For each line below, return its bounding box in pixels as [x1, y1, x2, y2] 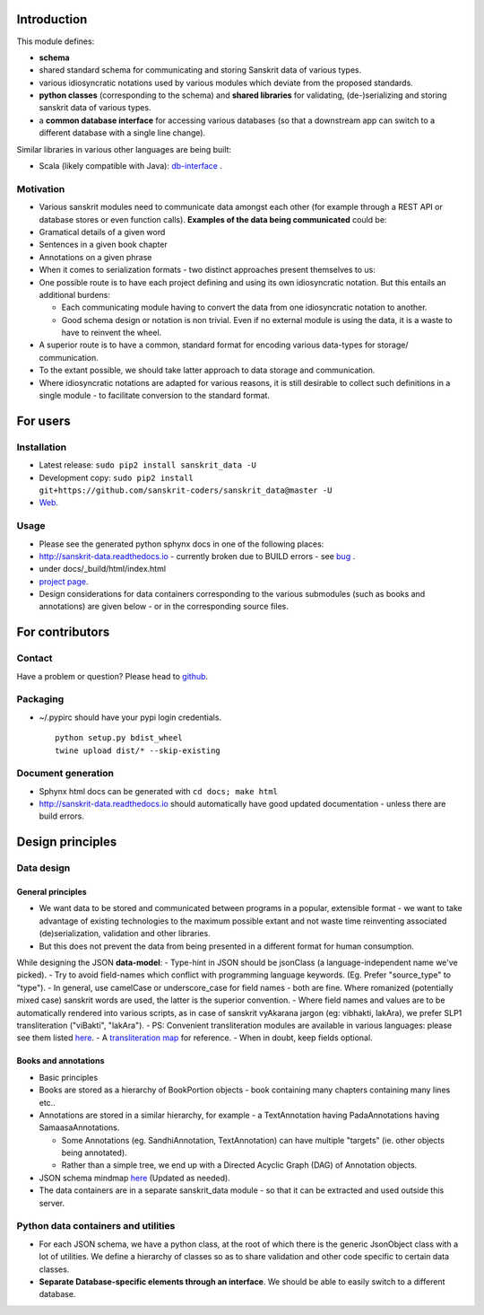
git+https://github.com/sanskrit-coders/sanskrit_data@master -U [39, 485, 333, 495]
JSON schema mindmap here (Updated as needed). [39, 1172, 230, 1183]
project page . [39, 575, 89, 587]
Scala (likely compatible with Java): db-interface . [39, 161, 223, 171]
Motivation [16, 182, 65, 195]
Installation [16, 441, 67, 453]
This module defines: [16, 36, 95, 47]
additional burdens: [39, 289, 111, 300]
